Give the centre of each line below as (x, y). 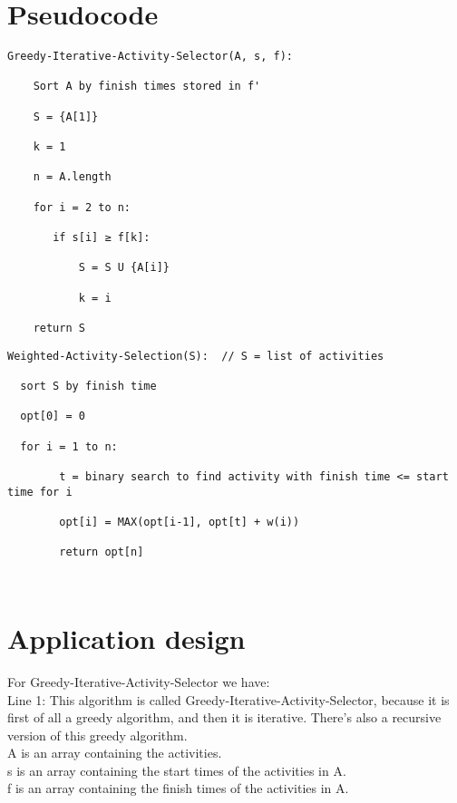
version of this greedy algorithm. (97, 735)
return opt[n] (102, 552)
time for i (40, 492)
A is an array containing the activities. (115, 753)
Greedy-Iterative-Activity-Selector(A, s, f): (150, 57)
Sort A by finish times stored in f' (147, 87)
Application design (126, 638)
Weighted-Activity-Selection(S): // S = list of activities (196, 356)
